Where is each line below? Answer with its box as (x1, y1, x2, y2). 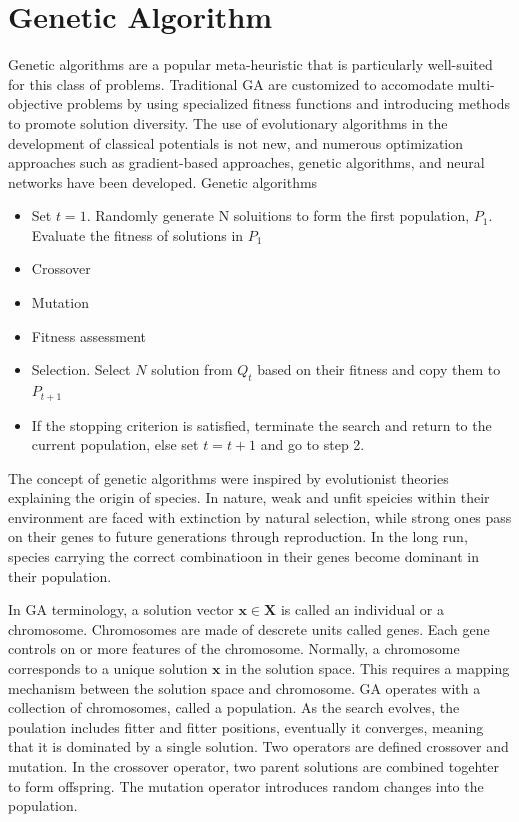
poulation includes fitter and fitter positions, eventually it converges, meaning (8, 716, 484, 737)
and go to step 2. (260, 434, 365, 455)
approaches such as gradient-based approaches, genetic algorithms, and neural (8, 152, 485, 173)
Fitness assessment (31, 325, 146, 346)
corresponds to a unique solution (8, 658, 208, 679)
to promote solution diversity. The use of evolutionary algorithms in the (8, 112, 448, 133)
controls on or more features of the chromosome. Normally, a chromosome (8, 638, 460, 659)
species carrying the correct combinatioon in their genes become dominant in (8, 546, 479, 567)
